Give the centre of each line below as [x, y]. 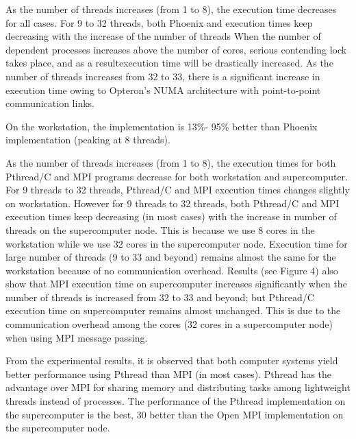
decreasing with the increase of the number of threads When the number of [163, 36]
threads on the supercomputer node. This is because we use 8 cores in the [160, 229]
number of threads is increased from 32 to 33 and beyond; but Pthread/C [160, 297]
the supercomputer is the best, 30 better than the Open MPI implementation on [175, 414]
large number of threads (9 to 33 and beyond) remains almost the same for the [171, 257]
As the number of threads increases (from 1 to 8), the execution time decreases [171, 9]
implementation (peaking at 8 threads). [88, 140]
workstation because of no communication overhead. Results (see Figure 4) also [172, 270]
